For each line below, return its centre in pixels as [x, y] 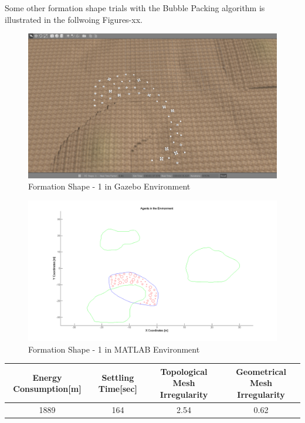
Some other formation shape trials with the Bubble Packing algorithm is [135, 8]
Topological [184, 371]
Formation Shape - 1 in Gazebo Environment [109, 186]
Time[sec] [118, 389]
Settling [118, 377]
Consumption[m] [47, 389]
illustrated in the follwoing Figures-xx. [74, 19]
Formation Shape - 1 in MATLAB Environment [114, 349]
